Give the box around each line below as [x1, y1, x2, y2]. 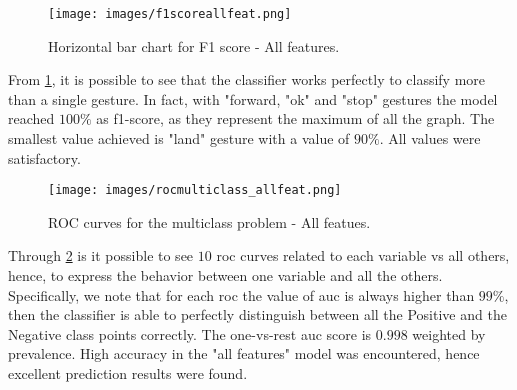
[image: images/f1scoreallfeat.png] [48, 7, 292, 21]
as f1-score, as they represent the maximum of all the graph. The [96, 108, 495, 129]
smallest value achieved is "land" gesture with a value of [8, 128, 350, 149]
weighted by [412, 323, 486, 344]
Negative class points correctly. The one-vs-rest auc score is [8, 323, 372, 344]
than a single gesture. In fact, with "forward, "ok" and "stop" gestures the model [8, 88, 498, 109]
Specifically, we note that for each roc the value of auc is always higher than [8, 284, 475, 305]
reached [8, 108, 55, 129]
